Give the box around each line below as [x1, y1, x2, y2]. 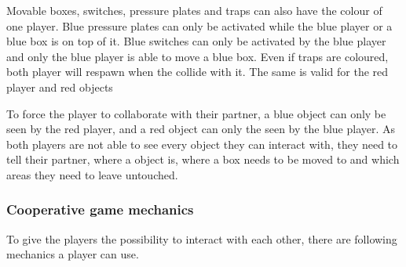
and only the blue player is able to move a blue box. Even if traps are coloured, [6, 48, 389, 64]
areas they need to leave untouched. [6, 166, 178, 182]
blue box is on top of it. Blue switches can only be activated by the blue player [6, 33, 386, 49]
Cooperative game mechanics [6, 200, 194, 219]
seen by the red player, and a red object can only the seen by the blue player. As [6, 121, 396, 137]
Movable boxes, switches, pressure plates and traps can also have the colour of [6, 2, 382, 18]
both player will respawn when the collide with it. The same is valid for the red [6, 63, 389, 80]
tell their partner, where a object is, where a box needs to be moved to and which [6, 151, 400, 168]
